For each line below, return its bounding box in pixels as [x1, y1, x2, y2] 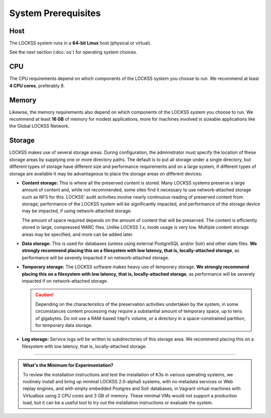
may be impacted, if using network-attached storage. [22, 208, 132, 214]
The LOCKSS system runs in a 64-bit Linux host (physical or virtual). [9, 40, 152, 46]
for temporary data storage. [35, 322, 93, 328]
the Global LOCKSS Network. [9, 123, 70, 129]
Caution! [35, 292, 54, 298]
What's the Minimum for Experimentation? [23, 362, 114, 368]
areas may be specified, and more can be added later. [22, 231, 133, 237]
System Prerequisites [9, 8, 101, 19]
